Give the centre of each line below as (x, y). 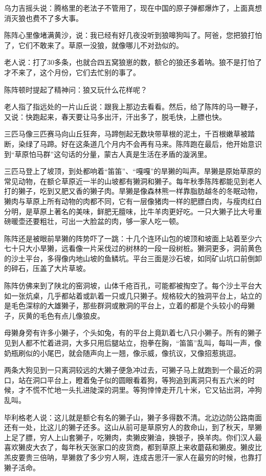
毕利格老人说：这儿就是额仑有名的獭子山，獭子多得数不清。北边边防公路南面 (133, 417)
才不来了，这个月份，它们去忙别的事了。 (72, 72)
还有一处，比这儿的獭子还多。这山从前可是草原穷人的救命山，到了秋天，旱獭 (133, 427)
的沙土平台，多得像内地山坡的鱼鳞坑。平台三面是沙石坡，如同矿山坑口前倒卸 (133, 258)
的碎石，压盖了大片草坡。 (47, 268)
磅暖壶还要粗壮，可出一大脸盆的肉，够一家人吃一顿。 (94, 221)
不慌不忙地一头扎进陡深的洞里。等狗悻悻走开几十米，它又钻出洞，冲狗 (143, 390)
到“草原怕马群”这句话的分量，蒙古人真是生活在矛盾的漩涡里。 (108, 154)
